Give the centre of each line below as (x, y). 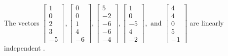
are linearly (207, 22)
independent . (25, 48)
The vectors (22, 22)
